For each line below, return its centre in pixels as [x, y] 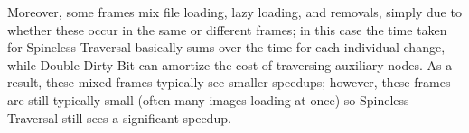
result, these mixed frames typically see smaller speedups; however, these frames [229, 82]
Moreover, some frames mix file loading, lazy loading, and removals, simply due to [234, 12]
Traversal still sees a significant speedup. [119, 117]
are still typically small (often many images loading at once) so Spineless [208, 99]
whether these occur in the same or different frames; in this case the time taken [227, 29]
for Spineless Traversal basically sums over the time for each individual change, [226, 47]
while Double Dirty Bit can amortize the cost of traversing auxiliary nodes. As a [230, 64]
